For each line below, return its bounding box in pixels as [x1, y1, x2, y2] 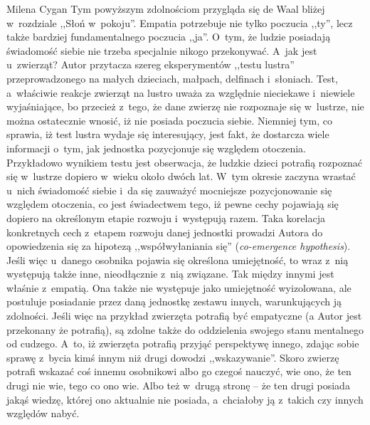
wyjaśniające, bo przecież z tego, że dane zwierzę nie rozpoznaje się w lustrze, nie [6, 99, 364, 114]
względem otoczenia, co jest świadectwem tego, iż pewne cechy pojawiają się [6, 196, 339, 211]
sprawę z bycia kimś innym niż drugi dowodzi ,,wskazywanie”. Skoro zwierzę [6, 350, 339, 364]
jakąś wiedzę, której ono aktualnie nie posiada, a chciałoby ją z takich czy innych [6, 392, 364, 406]
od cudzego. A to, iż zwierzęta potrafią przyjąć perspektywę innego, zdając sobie [6, 336, 359, 351]
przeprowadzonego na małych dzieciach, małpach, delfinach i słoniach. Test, [6, 70, 338, 85]
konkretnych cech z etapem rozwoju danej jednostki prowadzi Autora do [6, 224, 323, 239]
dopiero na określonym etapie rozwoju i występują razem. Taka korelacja [6, 210, 325, 225]
